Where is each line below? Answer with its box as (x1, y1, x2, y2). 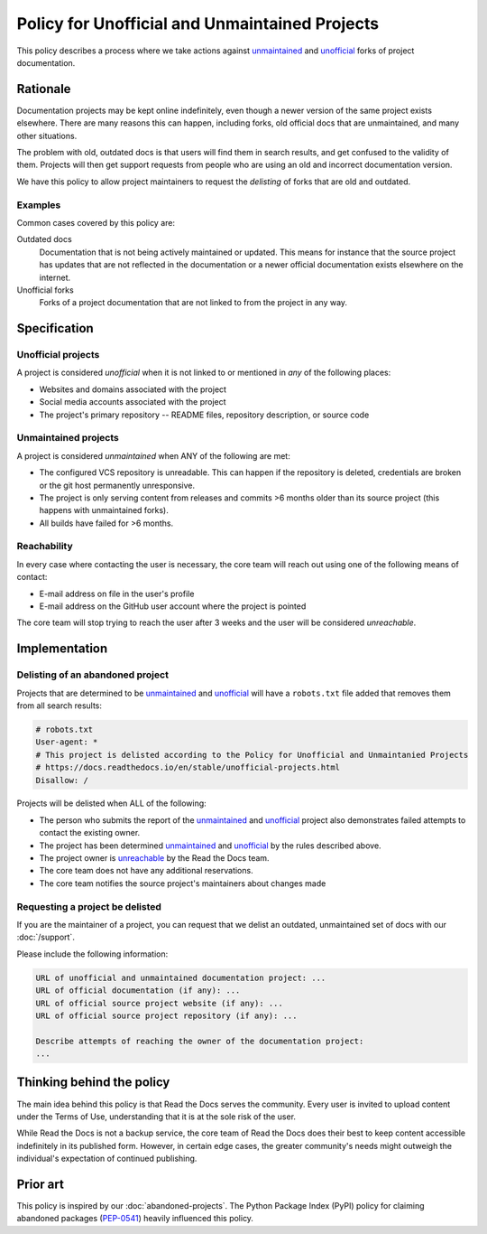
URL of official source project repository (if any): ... (35, 1010, 298, 1021)
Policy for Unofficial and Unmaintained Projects (16, 14, 379, 33)
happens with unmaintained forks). (39, 505, 169, 516)
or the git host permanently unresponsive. (39, 480, 196, 491)
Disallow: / (35, 775, 89, 785)
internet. (39, 272, 71, 283)
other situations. (16, 130, 78, 141)
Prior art (16, 1176, 65, 1192)
